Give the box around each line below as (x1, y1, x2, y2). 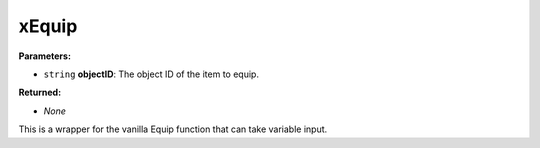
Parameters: (18, 50, 72, 62)
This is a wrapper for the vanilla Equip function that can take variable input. (18, 123, 328, 135)
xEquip (18, 15, 78, 37)
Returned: (18, 86, 62, 99)
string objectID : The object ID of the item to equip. (43, 68, 260, 80)
